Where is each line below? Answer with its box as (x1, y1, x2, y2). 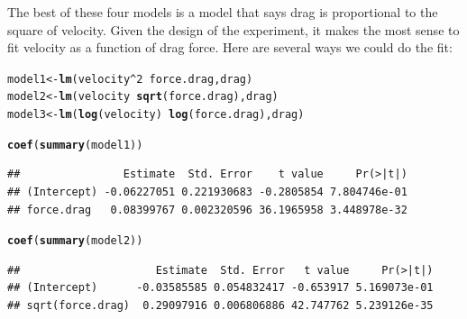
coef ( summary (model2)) (7, 234, 143, 248)
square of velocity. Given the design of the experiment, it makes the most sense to (7, 20, 460, 39)
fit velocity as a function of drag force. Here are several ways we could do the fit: (7, 38, 453, 57)
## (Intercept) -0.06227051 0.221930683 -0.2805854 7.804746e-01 (7, 186, 407, 198)
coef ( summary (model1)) (7, 138, 143, 151)
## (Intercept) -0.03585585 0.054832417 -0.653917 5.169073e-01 (7, 281, 434, 295)
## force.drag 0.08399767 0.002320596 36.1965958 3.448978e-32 (7, 203, 407, 216)
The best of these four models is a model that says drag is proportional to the (7, 3, 438, 21)
